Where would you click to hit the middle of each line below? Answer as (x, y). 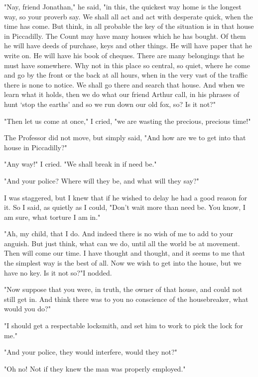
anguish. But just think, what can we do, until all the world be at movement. (122, 243)
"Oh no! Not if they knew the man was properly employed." (95, 368)
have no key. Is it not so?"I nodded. (58, 272)
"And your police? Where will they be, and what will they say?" (102, 180)
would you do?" (27, 309)
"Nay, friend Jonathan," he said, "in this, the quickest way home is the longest (123, 6)
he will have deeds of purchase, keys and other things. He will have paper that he (128, 46)
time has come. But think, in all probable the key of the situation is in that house (129, 26)
